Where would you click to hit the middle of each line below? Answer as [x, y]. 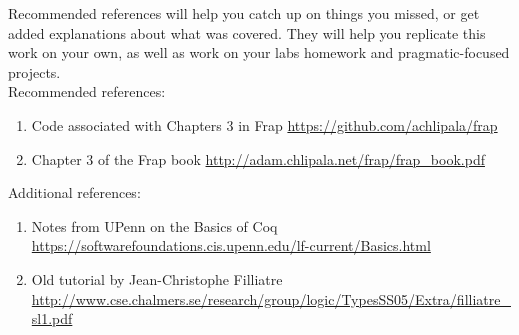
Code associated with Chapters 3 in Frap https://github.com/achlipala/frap [264, 124]
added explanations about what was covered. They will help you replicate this [247, 32]
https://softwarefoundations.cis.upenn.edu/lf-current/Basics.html [231, 245]
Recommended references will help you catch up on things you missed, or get [244, 13]
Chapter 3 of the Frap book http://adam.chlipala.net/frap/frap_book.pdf [258, 158]
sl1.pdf [52, 318]
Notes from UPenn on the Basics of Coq [154, 225]
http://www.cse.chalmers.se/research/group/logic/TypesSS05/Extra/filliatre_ [271, 298]
